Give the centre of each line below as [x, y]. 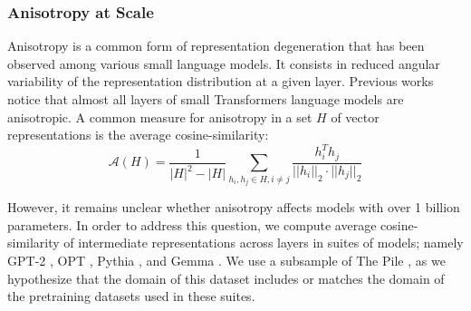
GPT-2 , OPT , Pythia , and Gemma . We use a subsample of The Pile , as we [226, 260]
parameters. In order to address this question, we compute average [192, 224]
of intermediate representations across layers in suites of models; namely [264, 243]
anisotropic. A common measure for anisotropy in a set [160, 117]
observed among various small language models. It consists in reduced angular [224, 63]
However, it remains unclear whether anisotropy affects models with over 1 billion [234, 207]
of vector [355, 117]
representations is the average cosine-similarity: [138, 135]
